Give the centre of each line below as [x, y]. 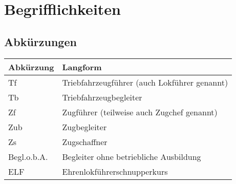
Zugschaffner [85, 141]
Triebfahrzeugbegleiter [102, 97]
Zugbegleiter [84, 127]
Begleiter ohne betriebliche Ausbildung [132, 156]
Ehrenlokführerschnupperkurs [115, 171]
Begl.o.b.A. [28, 156]
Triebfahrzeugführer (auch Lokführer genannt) [145, 82]
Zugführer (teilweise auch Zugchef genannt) [140, 112]
